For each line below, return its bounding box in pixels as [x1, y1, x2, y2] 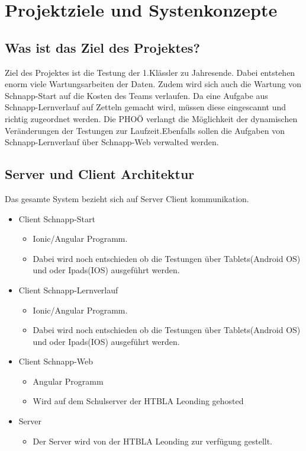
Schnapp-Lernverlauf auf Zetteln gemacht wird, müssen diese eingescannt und [5, 101, 286, 113]
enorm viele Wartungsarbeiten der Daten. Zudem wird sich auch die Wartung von [5, 78, 302, 90]
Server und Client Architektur [5, 165, 195, 183]
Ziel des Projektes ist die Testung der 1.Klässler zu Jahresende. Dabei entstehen [5, 66, 295, 78]
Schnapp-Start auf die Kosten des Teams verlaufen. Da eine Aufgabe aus [5, 89, 268, 101]
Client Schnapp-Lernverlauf [18, 283, 118, 296]
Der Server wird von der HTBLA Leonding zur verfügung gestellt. [33, 434, 273, 447]
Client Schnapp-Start [18, 212, 95, 225]
